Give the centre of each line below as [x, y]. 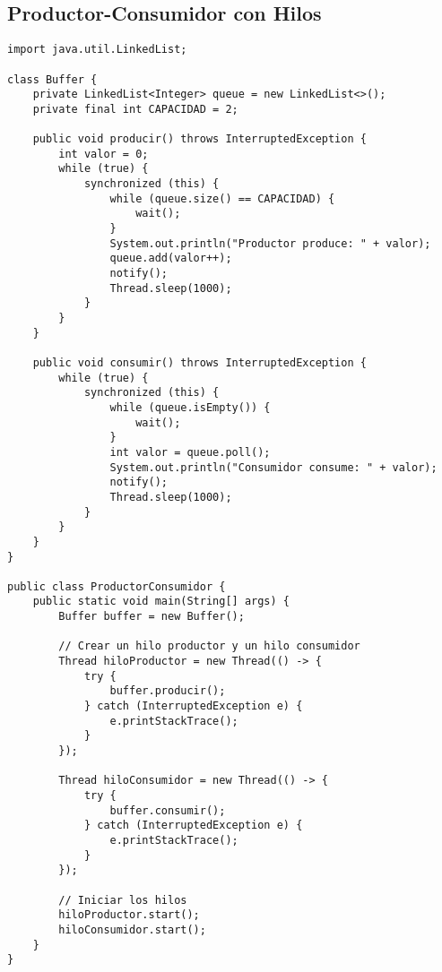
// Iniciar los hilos [123, 900]
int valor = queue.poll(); [190, 452]
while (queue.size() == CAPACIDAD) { [222, 198]
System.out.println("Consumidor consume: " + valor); [273, 467]
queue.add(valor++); [171, 258]
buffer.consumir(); [168, 810]
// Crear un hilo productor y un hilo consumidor [209, 646]
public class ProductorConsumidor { [117, 586]
